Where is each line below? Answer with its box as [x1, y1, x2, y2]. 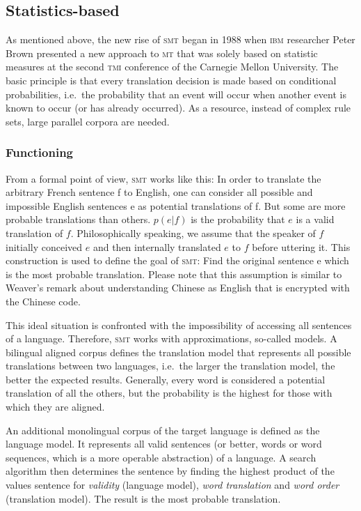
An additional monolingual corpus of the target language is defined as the [6, 422, 320, 437]
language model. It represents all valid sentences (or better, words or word [6, 436, 322, 451]
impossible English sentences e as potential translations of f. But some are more [6, 198, 346, 213]
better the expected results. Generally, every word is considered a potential [6, 372, 326, 386]
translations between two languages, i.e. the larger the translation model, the [6, 358, 335, 373]
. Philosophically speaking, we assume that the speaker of [70, 225, 316, 240]
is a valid [296, 212, 335, 227]
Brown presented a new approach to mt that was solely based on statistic [6, 45, 318, 60]
